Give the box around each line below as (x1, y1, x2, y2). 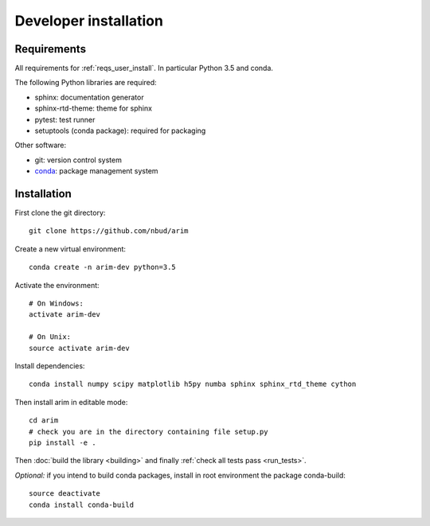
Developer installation (14, 12, 163, 29)
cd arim (29, 416, 59, 425)
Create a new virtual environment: (14, 244, 127, 254)
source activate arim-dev (29, 343, 131, 353)
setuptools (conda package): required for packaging (34, 126, 206, 135)
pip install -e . (29, 438, 96, 447)
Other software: (14, 140, 67, 150)
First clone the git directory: (14, 208, 106, 218)
